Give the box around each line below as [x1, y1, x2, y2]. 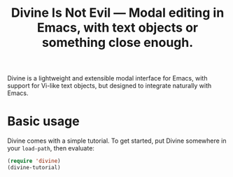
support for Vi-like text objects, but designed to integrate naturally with [7, 82, 212, 90]
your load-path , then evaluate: [7, 144, 94, 153]
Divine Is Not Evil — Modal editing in [10, 5, 225, 21]
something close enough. [41, 35, 194, 50]
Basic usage [7, 113, 80, 129]
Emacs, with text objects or [37, 20, 198, 36]
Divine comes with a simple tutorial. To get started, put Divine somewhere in [7, 136, 227, 145]
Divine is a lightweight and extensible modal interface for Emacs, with [7, 74, 208, 83]
